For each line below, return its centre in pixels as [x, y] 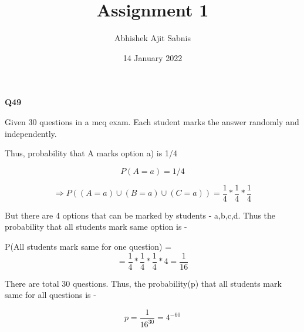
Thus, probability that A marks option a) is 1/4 [91, 153]
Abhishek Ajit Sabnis [153, 38]
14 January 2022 [153, 57]
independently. [31, 133]
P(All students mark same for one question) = [88, 246]
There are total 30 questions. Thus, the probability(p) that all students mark [143, 283]
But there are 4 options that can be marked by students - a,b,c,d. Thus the [140, 215]
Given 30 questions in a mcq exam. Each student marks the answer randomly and [152, 121]
